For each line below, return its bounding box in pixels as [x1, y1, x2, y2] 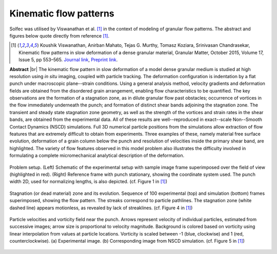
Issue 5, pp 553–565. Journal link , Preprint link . [18, 57, 118, 63]
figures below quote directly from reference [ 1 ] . [9, 32, 110, 39]
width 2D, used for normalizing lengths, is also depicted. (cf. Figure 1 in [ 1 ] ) [9, 178, 168, 185]
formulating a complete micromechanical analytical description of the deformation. [9, 152, 185, 159]
